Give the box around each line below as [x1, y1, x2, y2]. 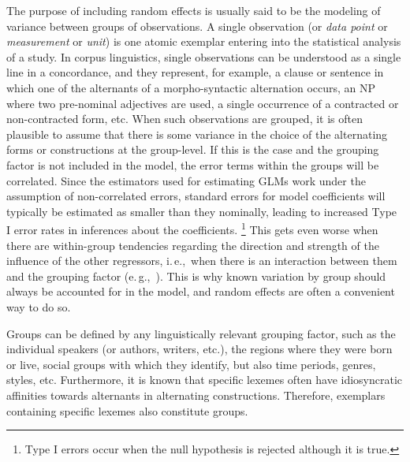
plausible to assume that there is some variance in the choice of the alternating [6, 125, 388, 142]
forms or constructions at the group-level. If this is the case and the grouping [6, 141, 379, 158]
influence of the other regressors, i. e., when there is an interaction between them [6, 252, 397, 269]
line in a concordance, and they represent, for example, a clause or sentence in [6, 64, 384, 80]
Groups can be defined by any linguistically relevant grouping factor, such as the [6, 325, 396, 341]
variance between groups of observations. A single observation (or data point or [6, 17, 388, 34]
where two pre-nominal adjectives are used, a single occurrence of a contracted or [6, 95, 399, 111]
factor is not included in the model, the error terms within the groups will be [6, 156, 379, 173]
